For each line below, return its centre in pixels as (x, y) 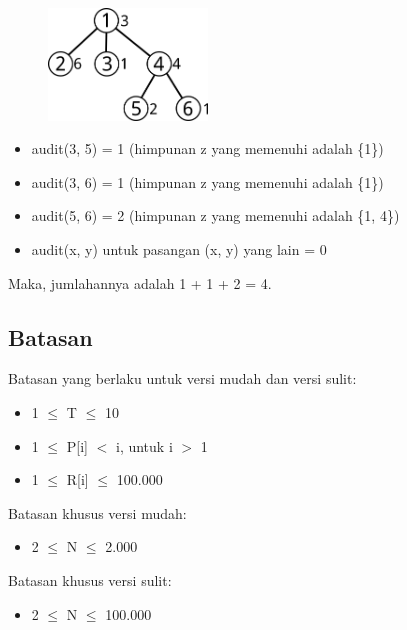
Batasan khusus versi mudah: (97, 512)
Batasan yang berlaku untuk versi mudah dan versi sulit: (182, 378)
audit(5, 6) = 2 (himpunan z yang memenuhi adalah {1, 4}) (215, 215)
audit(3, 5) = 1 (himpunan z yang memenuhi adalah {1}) (207, 148)
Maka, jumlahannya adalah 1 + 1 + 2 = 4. (140, 282)
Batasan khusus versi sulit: (90, 579)
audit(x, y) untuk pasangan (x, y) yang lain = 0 (179, 248)
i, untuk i (144, 445)
